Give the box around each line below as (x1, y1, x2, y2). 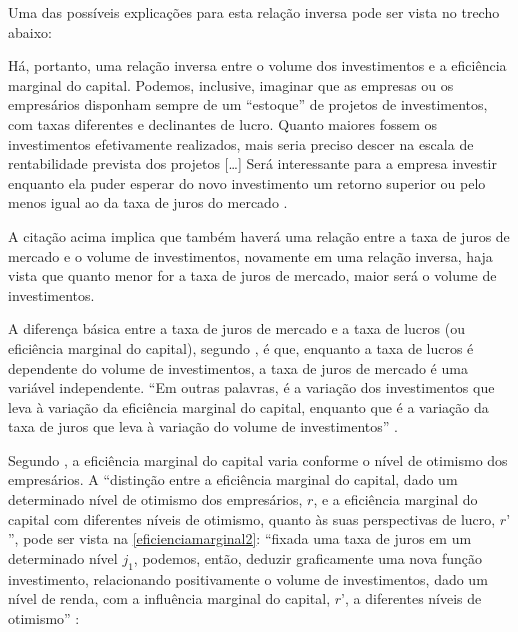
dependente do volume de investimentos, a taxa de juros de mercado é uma (8, 357, 468, 378)
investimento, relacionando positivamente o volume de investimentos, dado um (8, 568, 488, 589)
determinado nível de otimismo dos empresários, (8, 489, 303, 510)
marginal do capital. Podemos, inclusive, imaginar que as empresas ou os (8, 74, 454, 95)
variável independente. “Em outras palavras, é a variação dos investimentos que (8, 377, 495, 398)
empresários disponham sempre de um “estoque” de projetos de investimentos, (8, 94, 488, 115)
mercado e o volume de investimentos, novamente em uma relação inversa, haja (8, 245, 493, 266)
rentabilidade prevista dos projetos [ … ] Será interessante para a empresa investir (8, 153, 497, 174)
